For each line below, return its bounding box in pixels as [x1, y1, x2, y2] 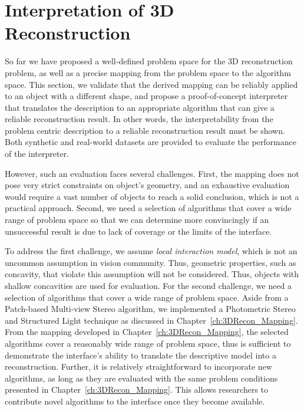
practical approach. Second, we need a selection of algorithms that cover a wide [5, 202, 292, 214]
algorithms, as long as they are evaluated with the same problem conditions [5, 371, 278, 384]
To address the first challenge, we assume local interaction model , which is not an [5, 245, 298, 257]
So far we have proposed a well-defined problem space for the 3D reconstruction [5, 55, 293, 67]
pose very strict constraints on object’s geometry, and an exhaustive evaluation [5, 179, 290, 191]
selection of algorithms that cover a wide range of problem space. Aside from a [5, 291, 289, 303]
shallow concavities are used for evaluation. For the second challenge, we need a [5, 280, 292, 291]
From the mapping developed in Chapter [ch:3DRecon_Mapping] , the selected [5, 325, 289, 338]
